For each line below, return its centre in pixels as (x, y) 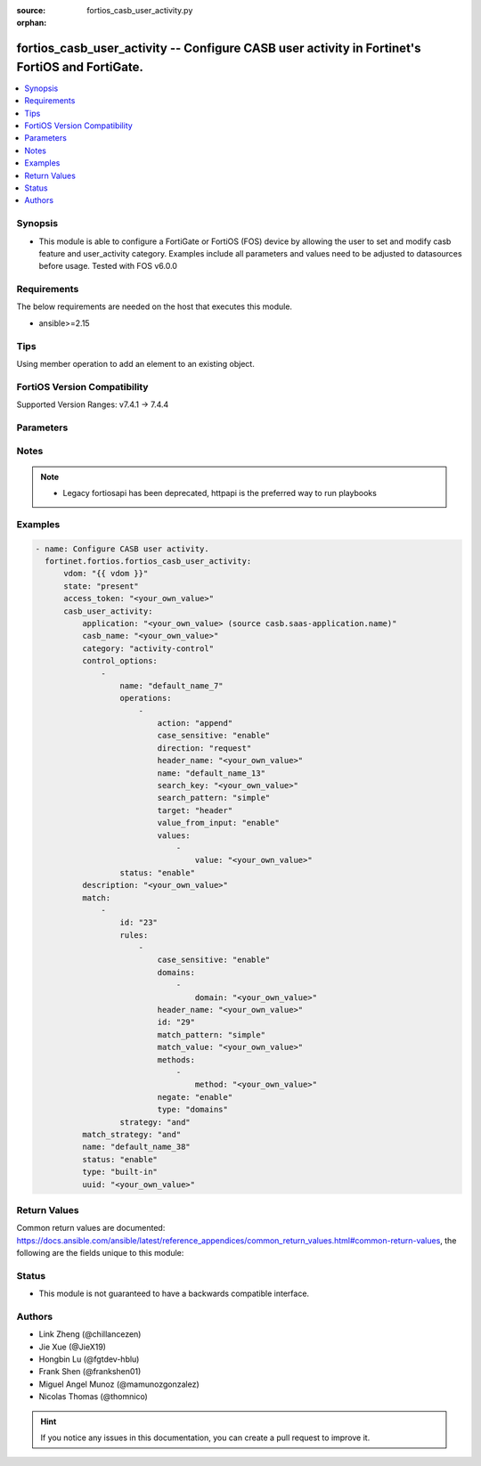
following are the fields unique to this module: (100, 1253)
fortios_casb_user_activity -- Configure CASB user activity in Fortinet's (219, 49)
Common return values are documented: (91, 1228)
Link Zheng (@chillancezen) (90, 1334)
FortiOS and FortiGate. (80, 67)
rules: (134, 935)
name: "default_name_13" (212, 773)
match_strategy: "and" (131, 1134)
